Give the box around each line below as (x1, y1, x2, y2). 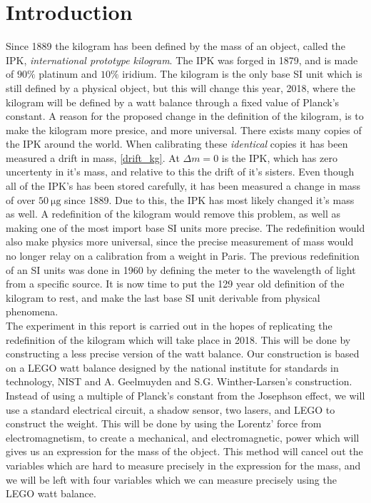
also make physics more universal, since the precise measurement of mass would (6, 234, 354, 249)
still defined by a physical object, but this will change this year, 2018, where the (6, 80, 355, 95)
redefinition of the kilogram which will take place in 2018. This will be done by (6, 332, 351, 347)
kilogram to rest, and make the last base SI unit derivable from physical (6, 290, 320, 305)
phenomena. (6, 304, 59, 319)
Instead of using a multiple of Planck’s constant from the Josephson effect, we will (6, 387, 365, 402)
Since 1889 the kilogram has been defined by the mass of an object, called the (6, 39, 345, 54)
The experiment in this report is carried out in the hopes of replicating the (6, 318, 332, 332)
